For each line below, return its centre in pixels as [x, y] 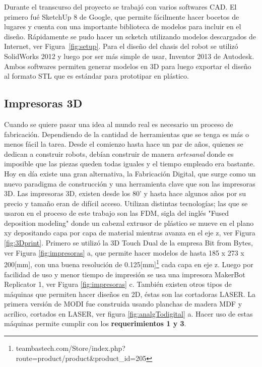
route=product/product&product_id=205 [81, 358]
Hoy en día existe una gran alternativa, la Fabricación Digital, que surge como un [130, 173]
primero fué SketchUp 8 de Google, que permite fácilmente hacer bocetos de [122, 16]
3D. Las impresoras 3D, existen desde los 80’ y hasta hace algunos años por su [125, 193]
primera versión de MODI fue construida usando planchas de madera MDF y [123, 304]
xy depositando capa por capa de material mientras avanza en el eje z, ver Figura [130, 233]
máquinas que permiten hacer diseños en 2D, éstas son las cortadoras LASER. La [130, 294]
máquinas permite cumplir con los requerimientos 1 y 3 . [95, 323]
